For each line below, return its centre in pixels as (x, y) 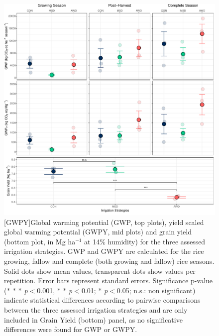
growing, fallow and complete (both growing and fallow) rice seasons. (109, 261)
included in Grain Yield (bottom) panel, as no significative (93, 319)
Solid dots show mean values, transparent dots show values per (100, 271)
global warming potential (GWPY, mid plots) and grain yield (98, 232)
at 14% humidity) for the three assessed (145, 241)
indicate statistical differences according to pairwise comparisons (102, 300)
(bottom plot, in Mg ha (40, 241)
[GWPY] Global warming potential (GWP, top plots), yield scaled (104, 222)
